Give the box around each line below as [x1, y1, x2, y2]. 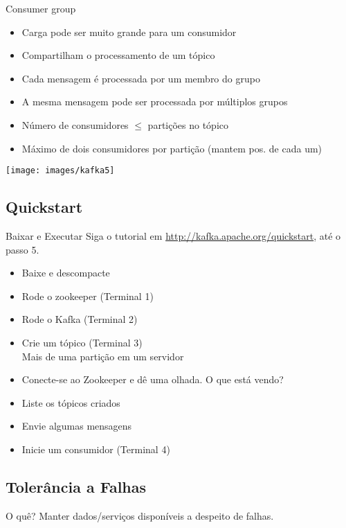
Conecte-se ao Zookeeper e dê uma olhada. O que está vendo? [21, 372, 284, 387]
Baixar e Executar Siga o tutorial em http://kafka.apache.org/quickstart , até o [6, 229, 341, 243]
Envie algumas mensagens [21, 419, 132, 433]
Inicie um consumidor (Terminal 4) [21, 441, 170, 456]
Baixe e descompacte [21, 265, 110, 280]
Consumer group [6, 1, 76, 15]
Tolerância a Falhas [6, 475, 147, 497]
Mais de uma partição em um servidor [21, 349, 184, 363]
